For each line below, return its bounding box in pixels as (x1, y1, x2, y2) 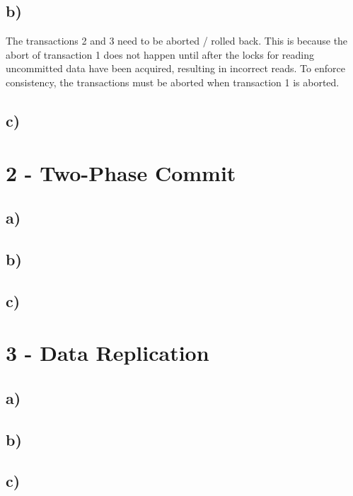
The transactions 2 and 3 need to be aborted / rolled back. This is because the (6, 33, 348, 48)
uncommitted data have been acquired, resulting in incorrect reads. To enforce (6, 61, 345, 76)
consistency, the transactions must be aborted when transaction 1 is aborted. (6, 74, 340, 89)
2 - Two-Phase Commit (6, 158, 236, 187)
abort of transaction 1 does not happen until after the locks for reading (6, 47, 315, 62)
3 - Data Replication (6, 338, 209, 367)
